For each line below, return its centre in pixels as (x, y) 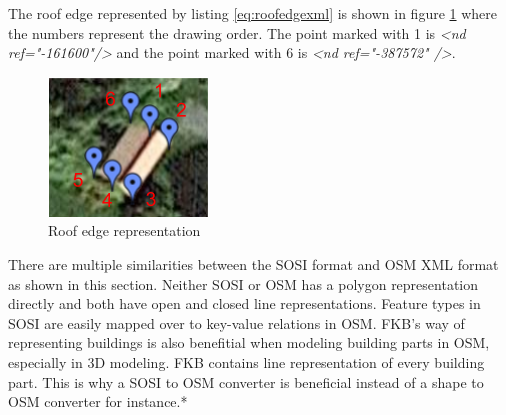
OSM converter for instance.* (98, 401)
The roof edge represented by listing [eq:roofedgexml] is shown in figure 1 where (253, 13)
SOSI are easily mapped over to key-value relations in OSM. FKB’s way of (236, 322)
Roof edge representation (124, 230)
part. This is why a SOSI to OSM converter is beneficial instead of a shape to (246, 381)
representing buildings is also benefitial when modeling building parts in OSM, (249, 342)
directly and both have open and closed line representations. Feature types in (244, 303)
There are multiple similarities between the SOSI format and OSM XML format (253, 263)
